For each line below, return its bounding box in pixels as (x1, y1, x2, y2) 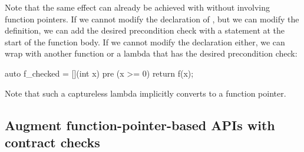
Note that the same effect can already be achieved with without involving (5, 1, 270, 13)
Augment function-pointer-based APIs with (5, 115, 275, 134)
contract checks (5, 133, 100, 151)
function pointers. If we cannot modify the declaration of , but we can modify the (5, 12, 299, 25)
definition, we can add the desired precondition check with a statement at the (5, 24, 285, 37)
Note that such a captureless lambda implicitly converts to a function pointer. (5, 87, 286, 99)
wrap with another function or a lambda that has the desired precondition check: (5, 47, 298, 60)
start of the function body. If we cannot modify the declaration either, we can (5, 35, 285, 48)
